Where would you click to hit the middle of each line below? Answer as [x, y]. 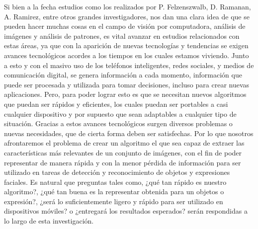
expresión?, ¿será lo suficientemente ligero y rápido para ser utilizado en [114, 201]
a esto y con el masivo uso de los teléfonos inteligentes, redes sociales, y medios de [129, 65]
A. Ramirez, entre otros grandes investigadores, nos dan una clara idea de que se [127, 16]
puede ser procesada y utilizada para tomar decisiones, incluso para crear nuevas [127, 84]
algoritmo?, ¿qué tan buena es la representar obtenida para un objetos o [114, 191]
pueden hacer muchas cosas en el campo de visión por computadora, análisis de [125, 26]
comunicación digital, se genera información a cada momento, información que [123, 75]
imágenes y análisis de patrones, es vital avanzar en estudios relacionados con [122, 36]
